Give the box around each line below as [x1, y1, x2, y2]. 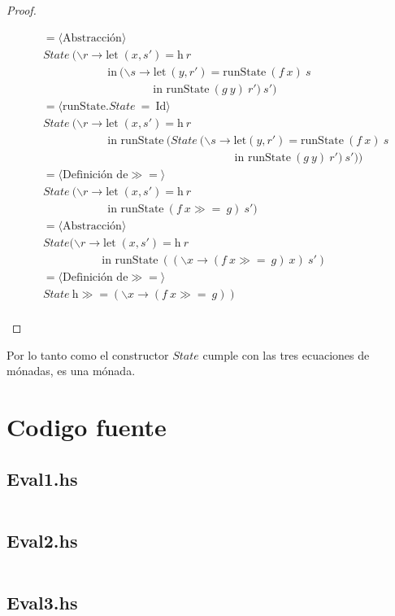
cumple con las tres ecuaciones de [202, 346, 370, 363]
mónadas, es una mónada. [7, 362, 136, 379]
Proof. [7, 2, 37, 18]
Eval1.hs [7, 465, 78, 491]
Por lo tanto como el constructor [7, 346, 169, 363]
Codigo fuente [7, 410, 167, 443]
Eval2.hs [7, 527, 78, 553]
